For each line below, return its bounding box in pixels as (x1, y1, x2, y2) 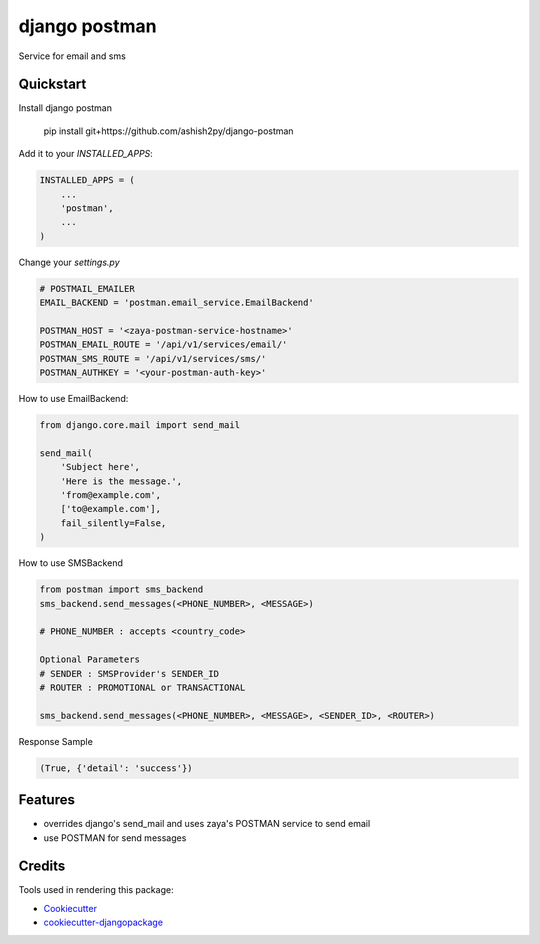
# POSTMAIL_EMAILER (39, 283, 135, 294)
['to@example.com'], (60, 503, 162, 515)
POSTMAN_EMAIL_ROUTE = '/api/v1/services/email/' (39, 339, 288, 350)
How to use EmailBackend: (18, 393, 129, 405)
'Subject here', (60, 461, 140, 473)
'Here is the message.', (60, 475, 183, 487)
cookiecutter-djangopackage (43, 916, 164, 929)
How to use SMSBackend (18, 557, 124, 569)
